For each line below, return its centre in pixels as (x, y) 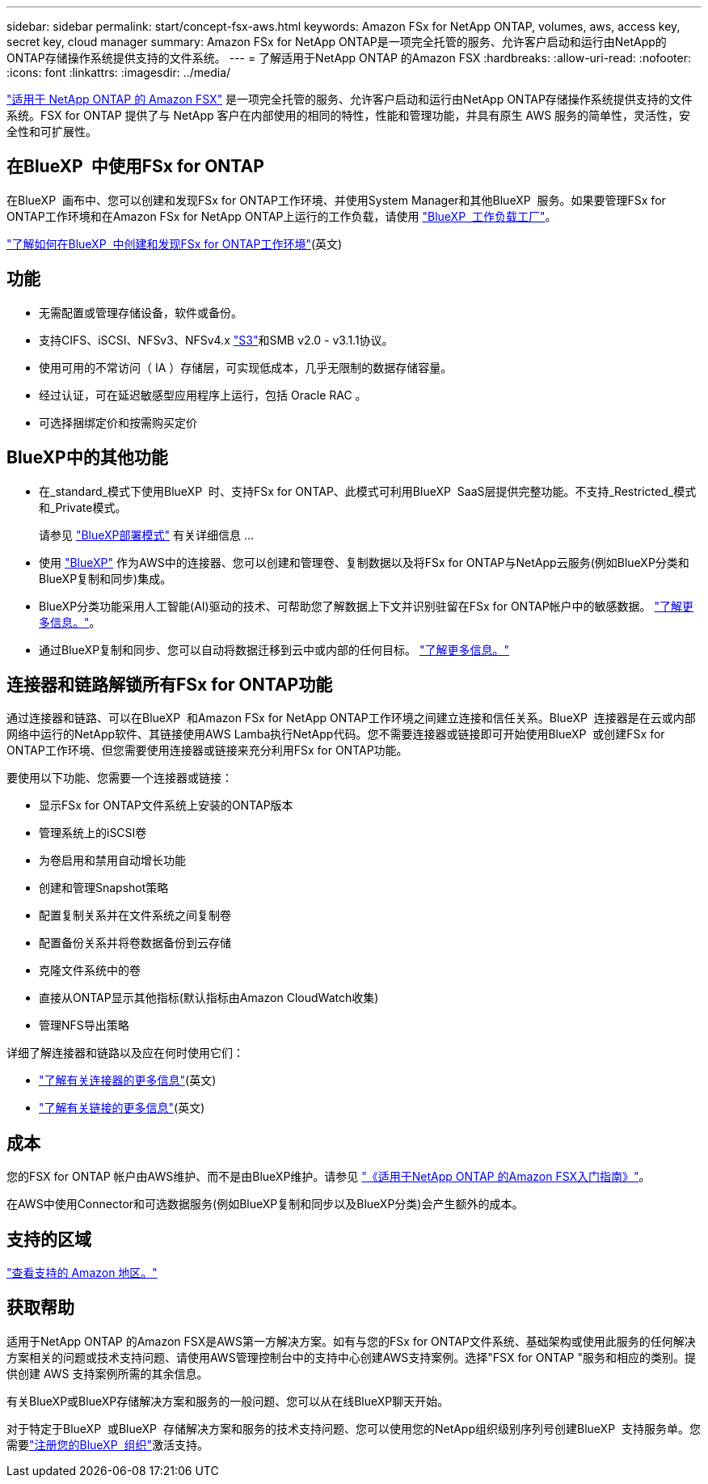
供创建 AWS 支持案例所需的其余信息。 (107, 1373)
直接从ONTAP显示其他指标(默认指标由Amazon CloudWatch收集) (209, 998)
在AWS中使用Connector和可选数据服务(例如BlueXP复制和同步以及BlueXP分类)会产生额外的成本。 (265, 1204)
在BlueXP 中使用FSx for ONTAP (135, 167)
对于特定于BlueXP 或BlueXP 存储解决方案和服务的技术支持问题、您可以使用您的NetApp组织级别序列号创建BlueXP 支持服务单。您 (354, 1428)
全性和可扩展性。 (52, 131)
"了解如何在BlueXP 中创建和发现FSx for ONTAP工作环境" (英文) (175, 243)
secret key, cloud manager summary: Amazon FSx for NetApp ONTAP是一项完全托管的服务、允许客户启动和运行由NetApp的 (337, 42)
